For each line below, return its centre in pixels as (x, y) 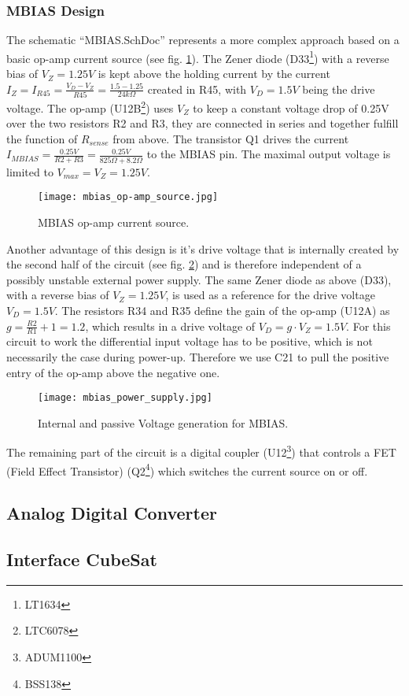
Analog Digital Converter (112, 513)
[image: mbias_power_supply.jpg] (125, 398)
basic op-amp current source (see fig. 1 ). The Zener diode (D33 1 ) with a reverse (198, 57)
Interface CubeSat (82, 559)
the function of (42, 138)
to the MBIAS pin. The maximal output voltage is (269, 154)
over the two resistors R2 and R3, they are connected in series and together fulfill (203, 123)
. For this (368, 326)
